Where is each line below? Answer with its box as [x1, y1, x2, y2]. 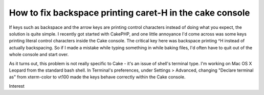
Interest [9, 83, 24, 89]
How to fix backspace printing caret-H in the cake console [9, 7, 250, 18]
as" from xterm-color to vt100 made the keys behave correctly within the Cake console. [9, 74, 186, 80]
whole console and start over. [9, 52, 69, 57]
